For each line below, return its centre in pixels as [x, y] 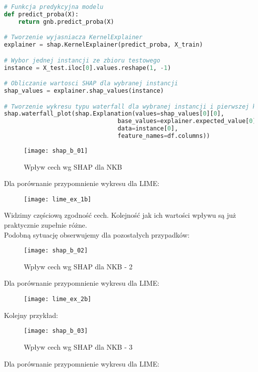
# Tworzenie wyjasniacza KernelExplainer [73, 37]
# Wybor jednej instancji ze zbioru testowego [82, 60]
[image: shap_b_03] [56, 331]
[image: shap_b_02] [56, 251]
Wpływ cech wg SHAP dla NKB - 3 [78, 346]
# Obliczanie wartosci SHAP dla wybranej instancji [91, 84]
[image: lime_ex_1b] [58, 199]
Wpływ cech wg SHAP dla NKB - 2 [78, 266]
